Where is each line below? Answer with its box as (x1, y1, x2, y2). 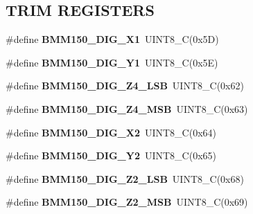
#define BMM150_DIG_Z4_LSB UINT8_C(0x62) (6, 78, 244, 93)
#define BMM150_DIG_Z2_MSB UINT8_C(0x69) (6, 195, 248, 209)
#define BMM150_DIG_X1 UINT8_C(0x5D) (6, 32, 219, 46)
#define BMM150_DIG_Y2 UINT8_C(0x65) (6, 148, 217, 163)
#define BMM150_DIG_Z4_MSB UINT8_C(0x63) (6, 101, 248, 116)
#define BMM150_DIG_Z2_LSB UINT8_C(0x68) (6, 171, 244, 186)
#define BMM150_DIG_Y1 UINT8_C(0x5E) (6, 55, 218, 69)
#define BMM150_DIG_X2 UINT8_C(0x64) (6, 125, 217, 139)
